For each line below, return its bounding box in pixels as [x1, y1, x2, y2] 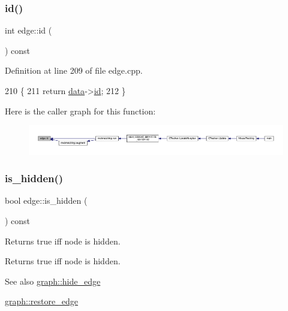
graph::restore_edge [5, 295, 78, 307]
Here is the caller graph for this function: [5, 104, 156, 117]
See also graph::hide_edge [5, 274, 101, 287]
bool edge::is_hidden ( [5, 194, 88, 207]
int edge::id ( [5, 24, 52, 37]
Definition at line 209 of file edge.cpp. [5, 64, 143, 77]
